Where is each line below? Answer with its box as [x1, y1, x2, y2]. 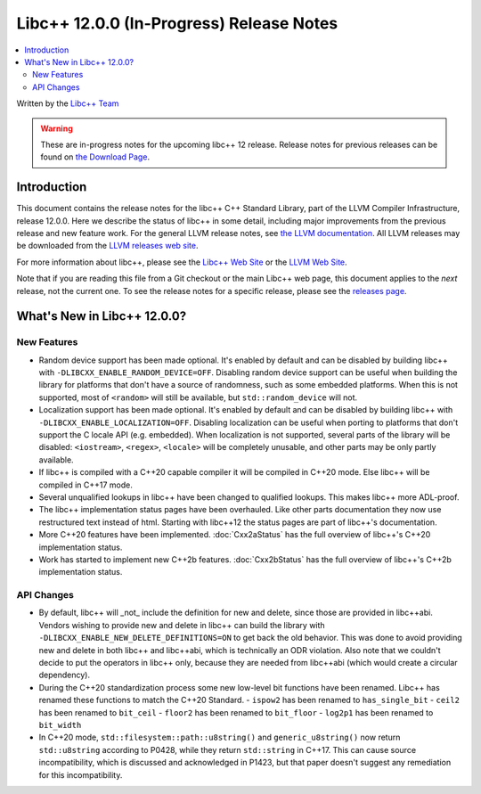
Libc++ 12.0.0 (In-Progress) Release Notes [16, 13, 338, 33]
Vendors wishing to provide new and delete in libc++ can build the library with [38, 619, 325, 630]
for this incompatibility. [38, 769, 123, 780]
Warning [40, 123, 73, 134]
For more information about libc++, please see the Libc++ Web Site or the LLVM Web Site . [16, 257, 347, 267]
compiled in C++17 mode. [38, 479, 134, 490]
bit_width [38, 720, 82, 730]
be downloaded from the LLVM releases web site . [16, 241, 199, 251]
